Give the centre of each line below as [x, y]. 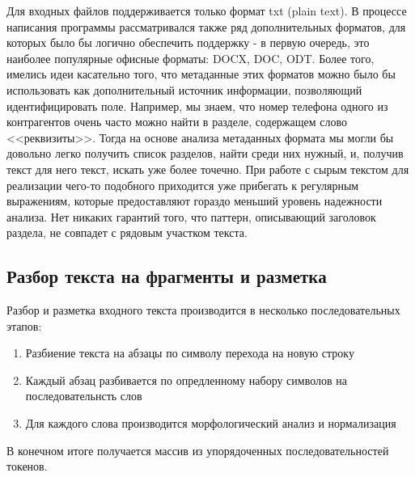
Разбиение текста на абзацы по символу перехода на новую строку [190, 353]
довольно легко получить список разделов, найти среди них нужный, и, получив [205, 153]
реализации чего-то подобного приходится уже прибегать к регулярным [183, 185]
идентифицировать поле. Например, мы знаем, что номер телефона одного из [197, 106]
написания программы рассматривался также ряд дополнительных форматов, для [206, 26]
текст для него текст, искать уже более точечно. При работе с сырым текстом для [208, 169]
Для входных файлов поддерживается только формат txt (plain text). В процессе [207, 11]
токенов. [27, 466]
